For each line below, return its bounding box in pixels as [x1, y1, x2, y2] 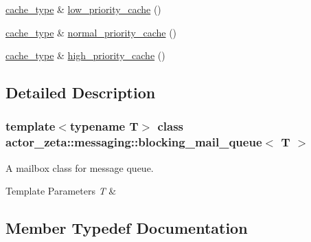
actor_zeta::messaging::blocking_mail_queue [5, 133, 262, 151]
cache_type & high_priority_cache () [5, 48, 165, 63]
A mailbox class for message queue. [5, 160, 154, 175]
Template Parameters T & [5, 184, 117, 198]
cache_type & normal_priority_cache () [5, 25, 177, 39]
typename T [69, 118, 139, 135]
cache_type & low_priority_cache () [5, 2, 161, 16]
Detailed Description [5, 82, 156, 103]
